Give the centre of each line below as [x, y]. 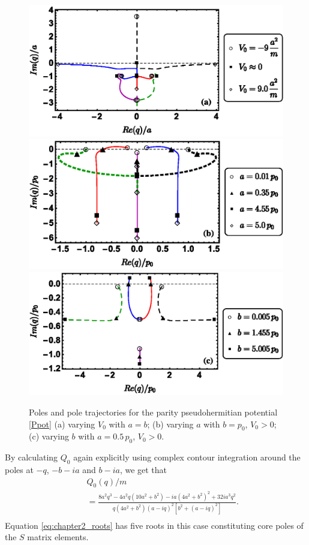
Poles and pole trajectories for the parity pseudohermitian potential [153, 412]
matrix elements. [58, 537]
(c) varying [49, 436]
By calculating [31, 457]
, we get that [143, 469]
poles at [19, 469]
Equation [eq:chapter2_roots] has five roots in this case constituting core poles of [154, 525]
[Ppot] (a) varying [62, 424]
